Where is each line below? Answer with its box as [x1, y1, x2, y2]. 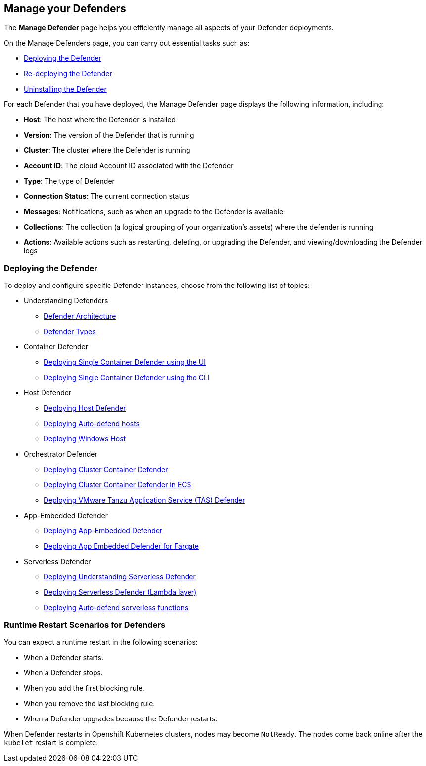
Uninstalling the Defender [24, 85, 107, 94]
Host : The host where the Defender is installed [24, 115, 176, 124]
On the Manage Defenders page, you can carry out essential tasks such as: [4, 39, 250, 48]
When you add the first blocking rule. [24, 683, 144, 692]
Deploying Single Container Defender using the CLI [44, 373, 210, 382]
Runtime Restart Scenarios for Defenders [4, 620, 166, 630]
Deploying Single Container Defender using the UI [44, 358, 206, 367]
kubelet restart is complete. [4, 738, 98, 747]
